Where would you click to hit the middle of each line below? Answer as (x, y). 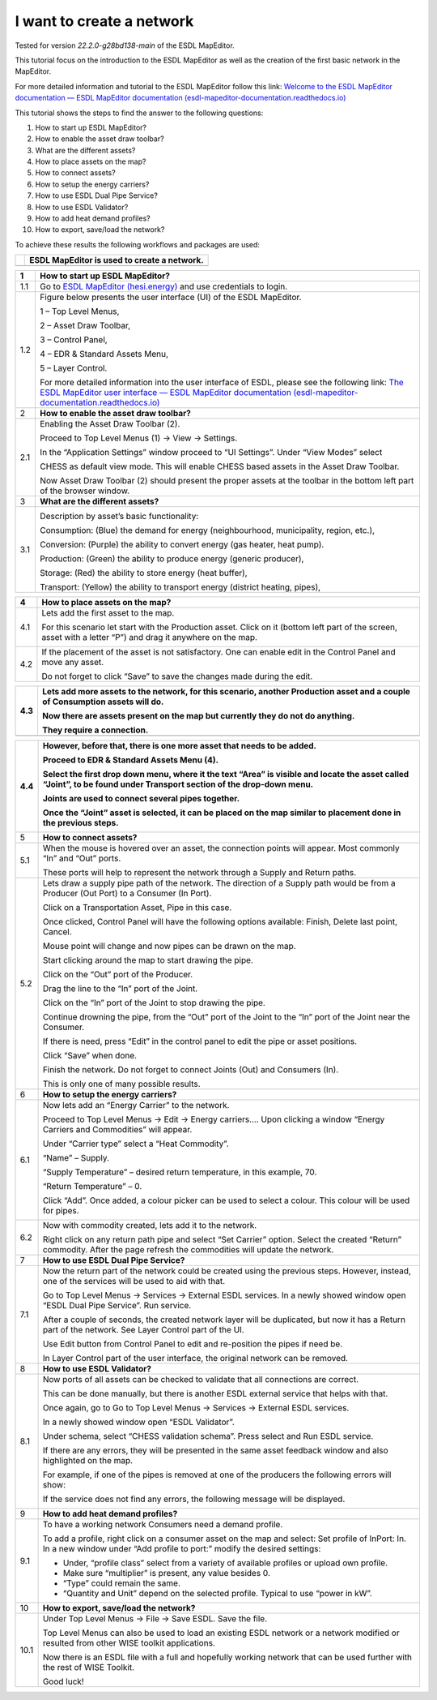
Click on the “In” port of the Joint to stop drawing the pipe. (154, 1003)
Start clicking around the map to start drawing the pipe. (148, 960)
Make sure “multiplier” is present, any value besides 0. (167, 1573)
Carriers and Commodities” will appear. (117, 1130)
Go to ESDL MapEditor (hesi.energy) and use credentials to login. (164, 286)
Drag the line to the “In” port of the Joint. (120, 989)
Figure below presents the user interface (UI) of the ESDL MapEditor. (171, 298)
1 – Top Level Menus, (80, 311)
